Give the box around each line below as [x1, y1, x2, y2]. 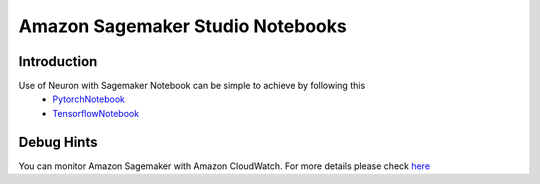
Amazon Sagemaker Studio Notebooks [18, 15, 347, 37]
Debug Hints [18, 133, 98, 150]
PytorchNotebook [52, 93, 125, 105]
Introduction [18, 53, 98, 70]
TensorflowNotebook [52, 107, 140, 119]
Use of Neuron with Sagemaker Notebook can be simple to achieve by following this [18, 80, 366, 92]
